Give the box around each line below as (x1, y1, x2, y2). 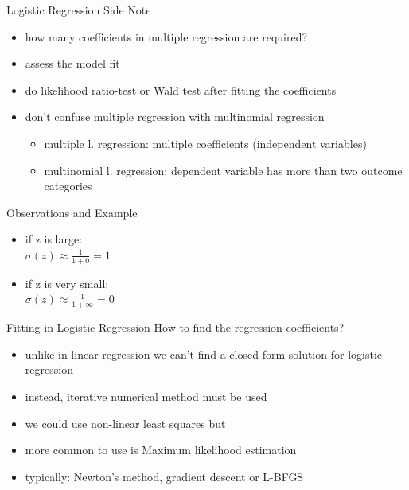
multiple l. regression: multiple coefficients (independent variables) (44, 134, 367, 151)
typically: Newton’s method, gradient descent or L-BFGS (25, 468, 304, 484)
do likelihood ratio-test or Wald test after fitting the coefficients (25, 81, 337, 98)
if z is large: (25, 231, 83, 247)
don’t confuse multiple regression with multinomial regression (25, 108, 325, 125)
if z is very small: (25, 274, 109, 291)
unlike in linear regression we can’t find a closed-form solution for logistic (25, 345, 382, 362)
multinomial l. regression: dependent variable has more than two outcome (44, 161, 403, 178)
